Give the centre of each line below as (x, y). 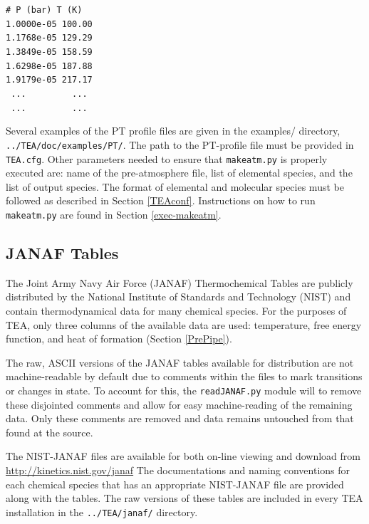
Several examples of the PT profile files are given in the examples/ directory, (173, 131)
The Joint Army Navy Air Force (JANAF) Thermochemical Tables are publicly (180, 282)
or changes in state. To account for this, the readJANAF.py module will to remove (184, 390)
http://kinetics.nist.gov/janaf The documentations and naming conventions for (178, 470)
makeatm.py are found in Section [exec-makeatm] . (114, 214)
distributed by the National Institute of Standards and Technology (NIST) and (178, 297)
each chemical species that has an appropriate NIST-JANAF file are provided (175, 484)
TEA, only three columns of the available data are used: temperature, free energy (184, 324)
